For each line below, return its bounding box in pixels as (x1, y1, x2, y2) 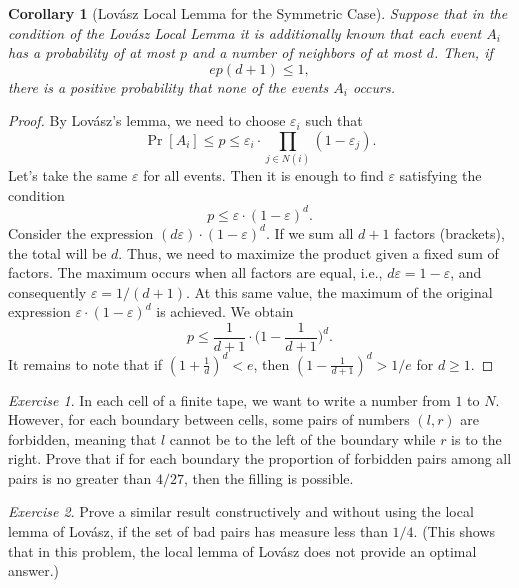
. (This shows (413, 521, 496, 542)
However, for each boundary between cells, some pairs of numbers (8, 409, 410, 430)
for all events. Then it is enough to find (143, 165, 384, 186)
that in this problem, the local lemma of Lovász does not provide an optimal (8, 540, 477, 561)
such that (305, 110, 363, 131)
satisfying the (399, 165, 482, 186)
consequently (8, 281, 87, 302)
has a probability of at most (8, 42, 175, 63)
